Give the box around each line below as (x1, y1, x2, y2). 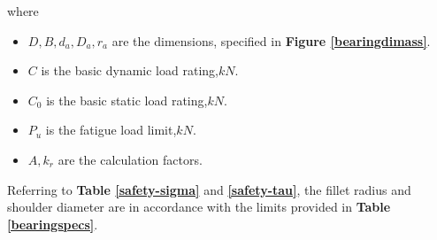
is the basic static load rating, (46, 90, 208, 109)
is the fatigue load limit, (45, 120, 177, 139)
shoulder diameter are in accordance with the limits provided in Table (7, 197, 391, 216)
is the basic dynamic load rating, (41, 61, 218, 80)
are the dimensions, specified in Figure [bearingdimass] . (111, 31, 431, 50)
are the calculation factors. (57, 150, 203, 168)
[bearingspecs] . (7, 214, 98, 233)
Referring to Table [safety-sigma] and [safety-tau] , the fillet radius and (7, 180, 411, 198)
